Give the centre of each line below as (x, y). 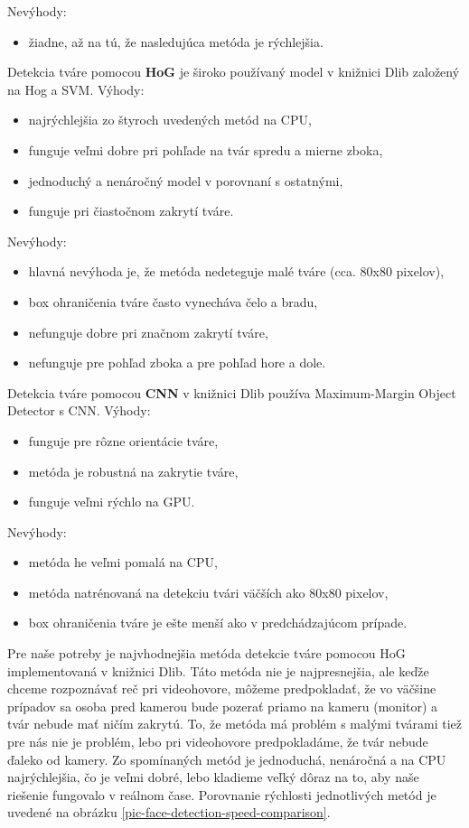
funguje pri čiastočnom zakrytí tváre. (131, 211)
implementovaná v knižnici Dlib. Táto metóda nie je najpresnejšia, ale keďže (218, 670)
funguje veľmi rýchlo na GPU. (112, 502)
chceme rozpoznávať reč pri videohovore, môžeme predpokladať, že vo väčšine (222, 688)
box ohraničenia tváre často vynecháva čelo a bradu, (173, 301)
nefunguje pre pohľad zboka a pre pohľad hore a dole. (177, 363)
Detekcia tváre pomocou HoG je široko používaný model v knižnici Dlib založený (234, 72)
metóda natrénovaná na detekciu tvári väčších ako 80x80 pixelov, (208, 592)
